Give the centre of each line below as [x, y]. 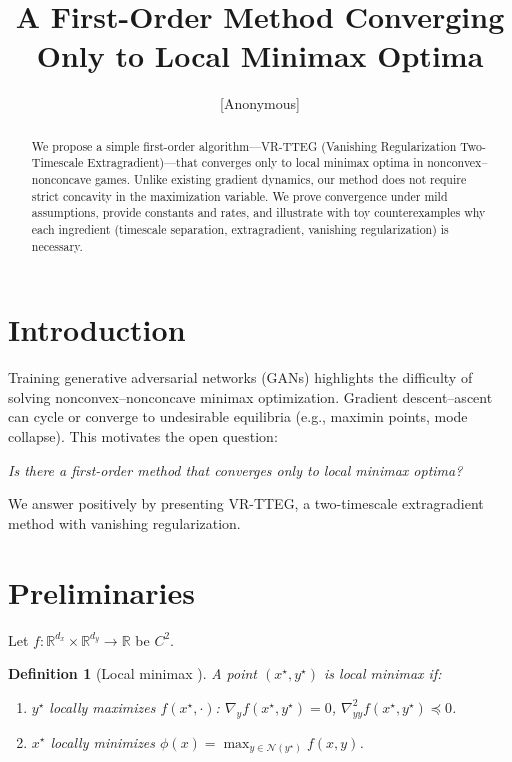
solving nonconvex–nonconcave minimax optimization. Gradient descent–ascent [250, 396]
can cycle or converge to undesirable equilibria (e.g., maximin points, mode [238, 416]
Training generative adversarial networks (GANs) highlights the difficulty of [240, 377]
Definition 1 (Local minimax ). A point [133, 673]
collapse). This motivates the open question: [143, 436]
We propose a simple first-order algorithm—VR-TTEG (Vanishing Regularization [244, 145]
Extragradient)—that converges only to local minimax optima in [255, 162]
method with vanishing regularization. [124, 522]
